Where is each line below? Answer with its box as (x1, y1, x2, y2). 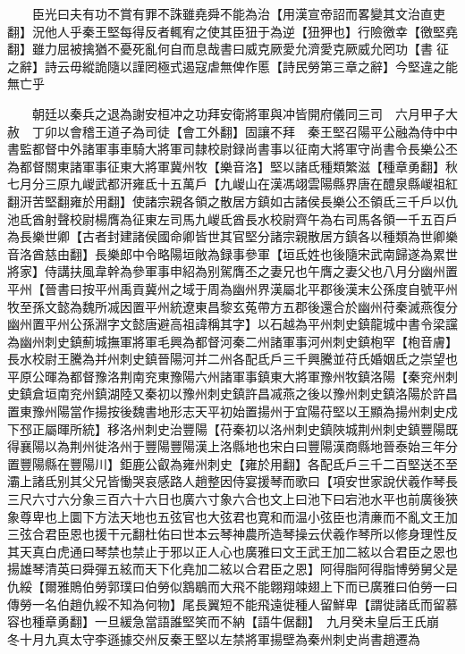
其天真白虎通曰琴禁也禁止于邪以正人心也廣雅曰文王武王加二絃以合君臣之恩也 (7, 541, 458, 560)
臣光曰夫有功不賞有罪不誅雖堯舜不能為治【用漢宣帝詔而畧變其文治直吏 (31, 4, 445, 22)
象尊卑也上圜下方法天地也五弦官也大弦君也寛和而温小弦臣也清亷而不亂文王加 (7, 507, 458, 525)
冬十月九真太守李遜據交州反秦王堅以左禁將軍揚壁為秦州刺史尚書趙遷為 (7, 629, 420, 648)
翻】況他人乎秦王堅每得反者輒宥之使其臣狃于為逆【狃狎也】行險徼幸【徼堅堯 (7, 21, 458, 40)
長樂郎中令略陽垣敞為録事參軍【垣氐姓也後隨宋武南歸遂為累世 (94, 244, 458, 263)
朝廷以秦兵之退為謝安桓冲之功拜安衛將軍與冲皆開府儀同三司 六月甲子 (31, 104, 445, 122)
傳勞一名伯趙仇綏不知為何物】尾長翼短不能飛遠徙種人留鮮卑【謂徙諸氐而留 (7, 594, 445, 613)
